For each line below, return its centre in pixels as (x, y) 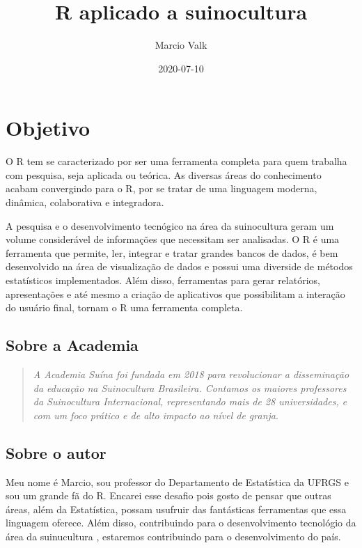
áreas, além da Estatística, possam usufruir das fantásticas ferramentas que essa (176, 509)
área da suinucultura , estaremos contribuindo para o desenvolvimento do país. (173, 536)
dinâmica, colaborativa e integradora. (85, 202)
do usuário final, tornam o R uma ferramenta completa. (124, 307)
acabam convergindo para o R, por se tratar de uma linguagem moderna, (162, 188)
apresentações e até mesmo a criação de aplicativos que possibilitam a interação (175, 293)
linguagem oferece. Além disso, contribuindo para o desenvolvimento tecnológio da (181, 523)
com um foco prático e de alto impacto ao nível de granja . (156, 415)
